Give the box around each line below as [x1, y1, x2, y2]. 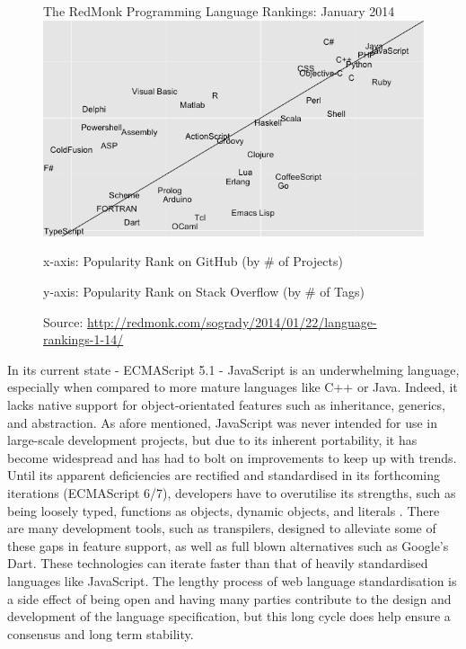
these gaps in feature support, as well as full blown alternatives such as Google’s [7, 536, 449, 555]
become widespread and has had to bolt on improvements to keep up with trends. [7, 448, 457, 467]
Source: [43, 312, 84, 331]
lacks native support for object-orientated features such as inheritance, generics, [7, 395, 445, 413]
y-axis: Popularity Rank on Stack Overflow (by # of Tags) [43, 282, 365, 300]
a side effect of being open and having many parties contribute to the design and [7, 589, 452, 608]
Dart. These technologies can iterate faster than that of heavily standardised [7, 554, 428, 573]
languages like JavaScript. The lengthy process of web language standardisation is [7, 571, 457, 590]
